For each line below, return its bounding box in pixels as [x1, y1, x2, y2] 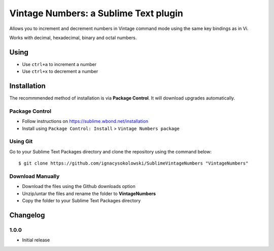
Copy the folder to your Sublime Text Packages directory [22, 198, 141, 204]
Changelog [9, 211, 45, 219]
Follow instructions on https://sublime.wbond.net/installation [22, 118, 149, 124]
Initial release [22, 237, 50, 243]
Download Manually [9, 173, 60, 180]
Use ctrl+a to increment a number [22, 61, 96, 67]
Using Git [9, 138, 33, 145]
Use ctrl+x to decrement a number [22, 69, 98, 75]
